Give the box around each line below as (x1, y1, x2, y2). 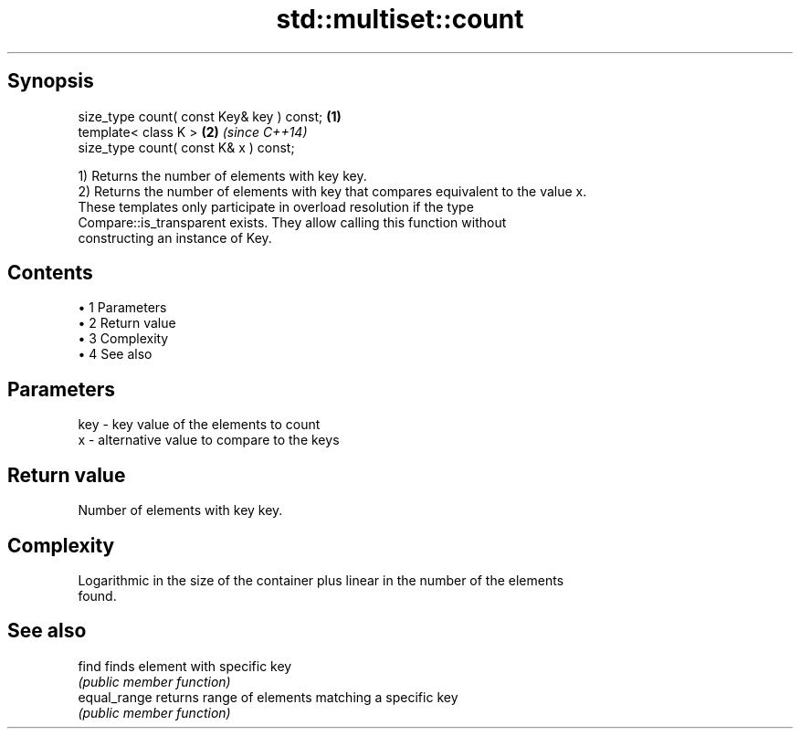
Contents (7, 261, 93, 285)
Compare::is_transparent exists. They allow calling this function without (78, 214, 507, 230)
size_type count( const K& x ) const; (78, 139, 295, 155)
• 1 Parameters (78, 300, 167, 316)
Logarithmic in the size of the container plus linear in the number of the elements (78, 572, 564, 588)
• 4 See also (78, 346, 153, 363)
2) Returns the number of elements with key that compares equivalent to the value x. (78, 183, 587, 199)
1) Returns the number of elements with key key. (78, 167, 367, 184)
